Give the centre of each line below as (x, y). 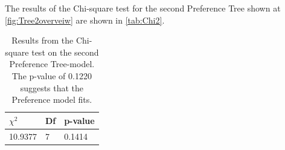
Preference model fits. (52, 99)
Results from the (43, 40)
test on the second (65, 52)
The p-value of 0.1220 (52, 75)
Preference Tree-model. (52, 64)
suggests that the (52, 87)
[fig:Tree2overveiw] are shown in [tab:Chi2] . (85, 20)
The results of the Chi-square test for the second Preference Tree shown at (143, 8)
